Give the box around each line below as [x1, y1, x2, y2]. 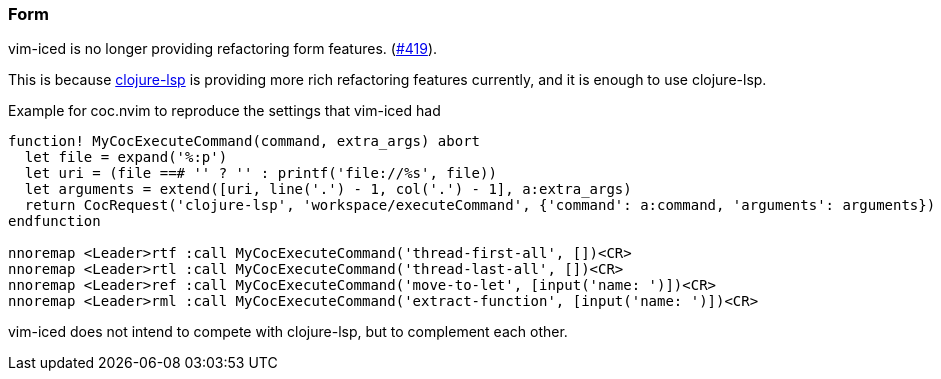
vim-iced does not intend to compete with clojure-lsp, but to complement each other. [8, 323, 568, 341]
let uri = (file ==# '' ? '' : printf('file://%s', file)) [24, 165, 497, 182]
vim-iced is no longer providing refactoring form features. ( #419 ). [8, 40, 438, 58]
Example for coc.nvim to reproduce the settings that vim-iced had [8, 102, 441, 120]
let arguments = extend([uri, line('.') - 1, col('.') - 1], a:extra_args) [24, 181, 632, 198]
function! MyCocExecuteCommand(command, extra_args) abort [8, 133, 481, 150]
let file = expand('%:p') [24, 149, 228, 166]
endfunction [8, 213, 101, 230]
